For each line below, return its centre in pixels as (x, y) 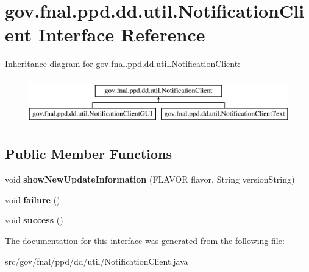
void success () (34, 220)
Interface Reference (122, 34)
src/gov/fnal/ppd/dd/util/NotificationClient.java (97, 261)
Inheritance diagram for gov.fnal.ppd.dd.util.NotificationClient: (123, 64)
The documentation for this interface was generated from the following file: (145, 241)
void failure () (33, 199)
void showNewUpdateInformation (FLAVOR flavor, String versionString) (150, 179)
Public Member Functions (88, 154)
